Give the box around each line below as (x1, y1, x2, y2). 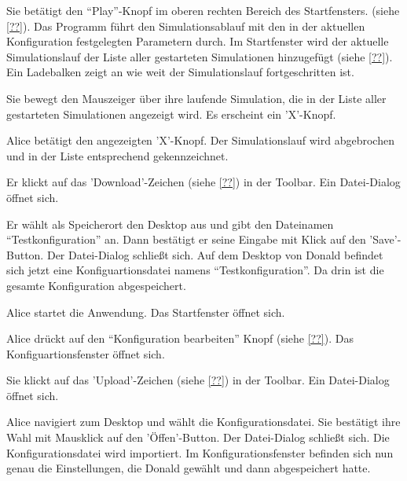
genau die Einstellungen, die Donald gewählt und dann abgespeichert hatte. (6, 460, 371, 476)
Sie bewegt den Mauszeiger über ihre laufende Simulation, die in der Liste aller (6, 90, 387, 106)
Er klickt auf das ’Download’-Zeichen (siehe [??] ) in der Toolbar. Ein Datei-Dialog (6, 174, 401, 190)
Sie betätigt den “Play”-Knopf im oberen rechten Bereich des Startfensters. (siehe (6, 2, 400, 18)
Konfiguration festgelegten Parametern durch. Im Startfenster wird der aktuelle (6, 33, 389, 50)
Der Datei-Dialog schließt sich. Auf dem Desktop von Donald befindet (46, 246, 383, 263)
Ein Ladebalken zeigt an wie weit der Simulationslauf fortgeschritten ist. (6, 64, 354, 80)
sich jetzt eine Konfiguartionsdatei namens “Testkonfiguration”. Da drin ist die (6, 262, 384, 278)
